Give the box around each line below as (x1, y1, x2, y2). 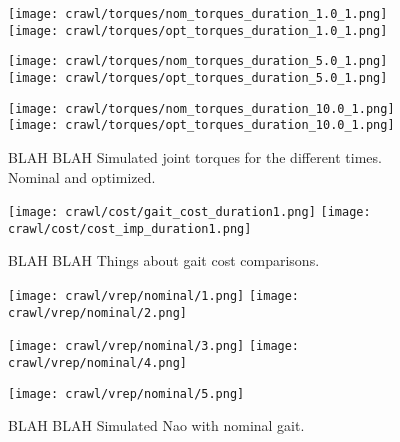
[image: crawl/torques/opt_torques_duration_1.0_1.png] (8, 23, 388, 38)
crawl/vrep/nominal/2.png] (8, 305, 187, 320)
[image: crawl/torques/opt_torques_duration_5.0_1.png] (8, 70, 388, 85)
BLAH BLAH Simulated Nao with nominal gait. (8, 415, 305, 436)
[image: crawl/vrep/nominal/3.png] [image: (8, 339, 300, 354)
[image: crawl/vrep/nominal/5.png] (8, 386, 245, 401)
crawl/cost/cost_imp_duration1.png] (8, 221, 252, 236)
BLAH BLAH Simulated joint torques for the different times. (8, 146, 382, 167)
